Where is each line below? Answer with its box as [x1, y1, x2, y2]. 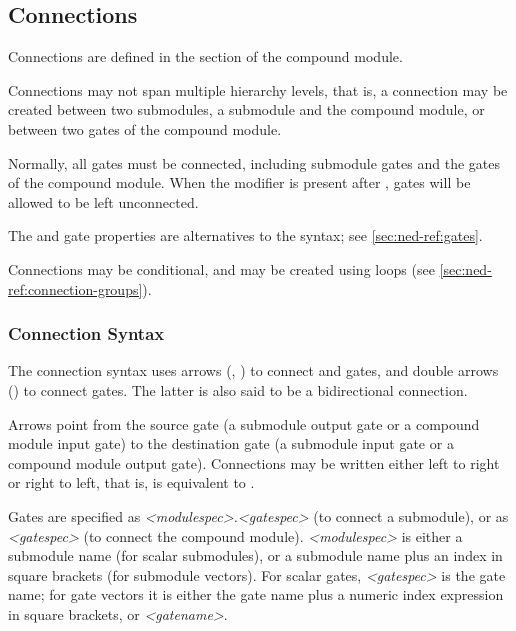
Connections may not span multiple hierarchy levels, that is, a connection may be [8, 79, 508, 100]
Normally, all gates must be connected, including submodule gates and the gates [8, 152, 500, 173]
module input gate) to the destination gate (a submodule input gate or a [8, 433, 454, 454]
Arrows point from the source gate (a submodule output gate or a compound [8, 413, 480, 434]
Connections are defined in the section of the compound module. [8, 46, 403, 67]
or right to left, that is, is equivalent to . [8, 472, 255, 493]
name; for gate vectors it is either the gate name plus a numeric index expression [8, 584, 504, 605]
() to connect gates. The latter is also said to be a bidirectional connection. [8, 379, 468, 400]
